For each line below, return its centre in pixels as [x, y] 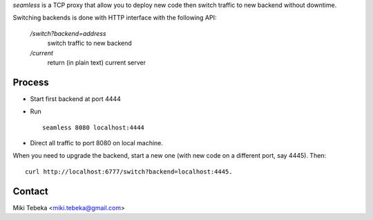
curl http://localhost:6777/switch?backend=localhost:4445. [129, 172]
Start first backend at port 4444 [75, 99]
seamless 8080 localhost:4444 [94, 127]
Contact [30, 191]
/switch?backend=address [68, 33]
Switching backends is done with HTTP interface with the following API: [115, 18]
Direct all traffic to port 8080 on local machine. [97, 143]
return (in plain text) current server [97, 62]
